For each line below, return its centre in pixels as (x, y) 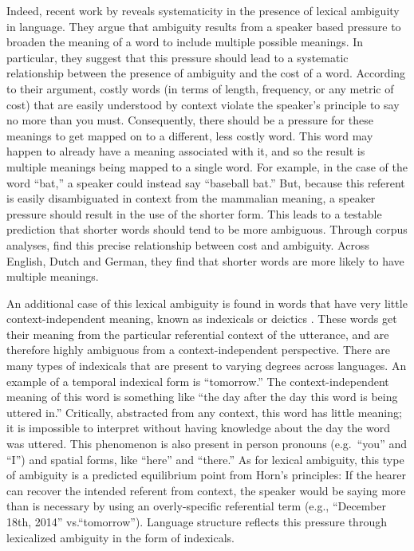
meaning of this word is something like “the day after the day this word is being (202, 397)
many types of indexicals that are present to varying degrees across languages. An (207, 366)
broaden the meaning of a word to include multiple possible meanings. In (185, 42)
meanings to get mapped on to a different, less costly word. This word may (190, 135)
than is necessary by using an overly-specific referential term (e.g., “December (196, 506)
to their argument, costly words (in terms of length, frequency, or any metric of (200, 88)
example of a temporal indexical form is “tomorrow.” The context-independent (198, 381)
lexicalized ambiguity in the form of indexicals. (120, 537)
